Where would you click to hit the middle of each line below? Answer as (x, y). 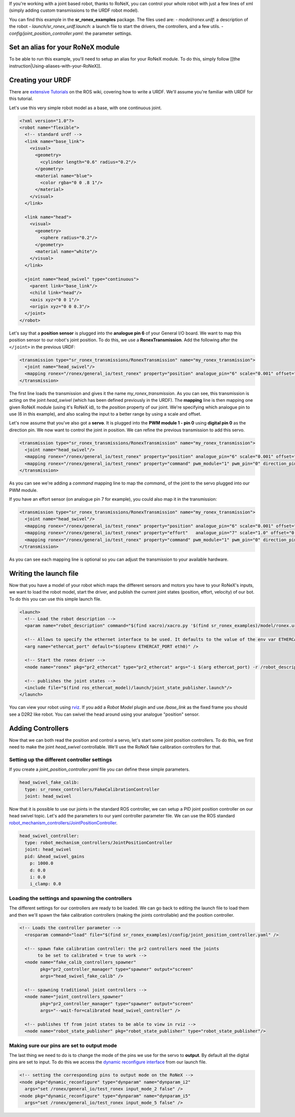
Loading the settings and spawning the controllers (71, 898)
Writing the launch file (44, 573)
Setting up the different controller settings (60, 759)
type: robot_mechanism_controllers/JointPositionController (99, 843)
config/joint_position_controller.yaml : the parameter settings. (71, 33)
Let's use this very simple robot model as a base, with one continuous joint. (86, 108)
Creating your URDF (40, 80)
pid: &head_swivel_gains (55, 856)
